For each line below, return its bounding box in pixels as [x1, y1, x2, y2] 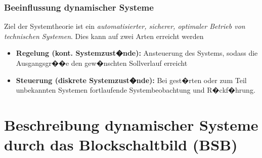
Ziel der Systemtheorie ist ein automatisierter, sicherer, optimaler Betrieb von [4, 21, 245, 31]
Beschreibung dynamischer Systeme [4, 114, 258, 135]
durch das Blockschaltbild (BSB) [4, 134, 238, 155]
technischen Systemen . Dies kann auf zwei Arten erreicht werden [4, 30, 204, 41]
